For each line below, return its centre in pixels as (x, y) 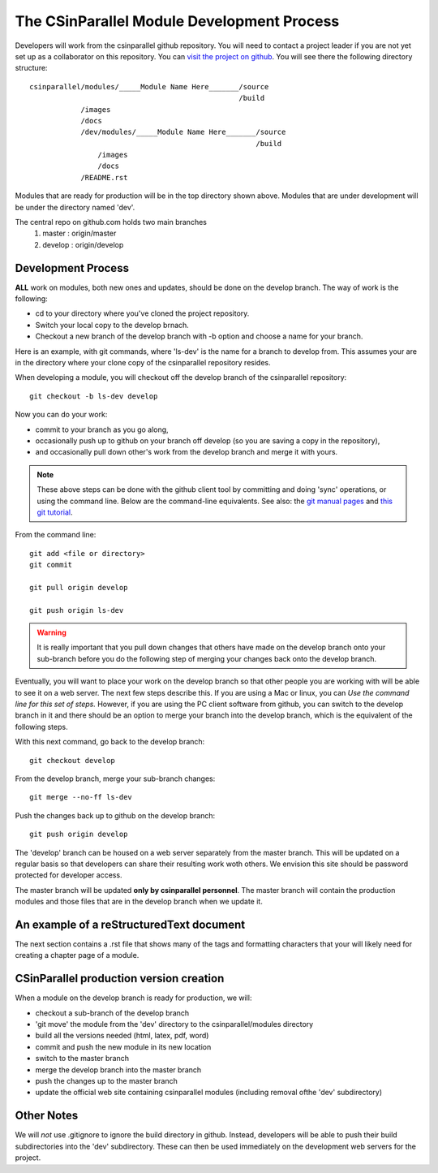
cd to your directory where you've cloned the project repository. (142, 313)
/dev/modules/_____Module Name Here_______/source (183, 132)
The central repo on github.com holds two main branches (111, 222)
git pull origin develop (79, 587)
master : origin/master (79, 233)
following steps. (41, 727)
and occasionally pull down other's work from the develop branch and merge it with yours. (187, 452)
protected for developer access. (69, 875)
